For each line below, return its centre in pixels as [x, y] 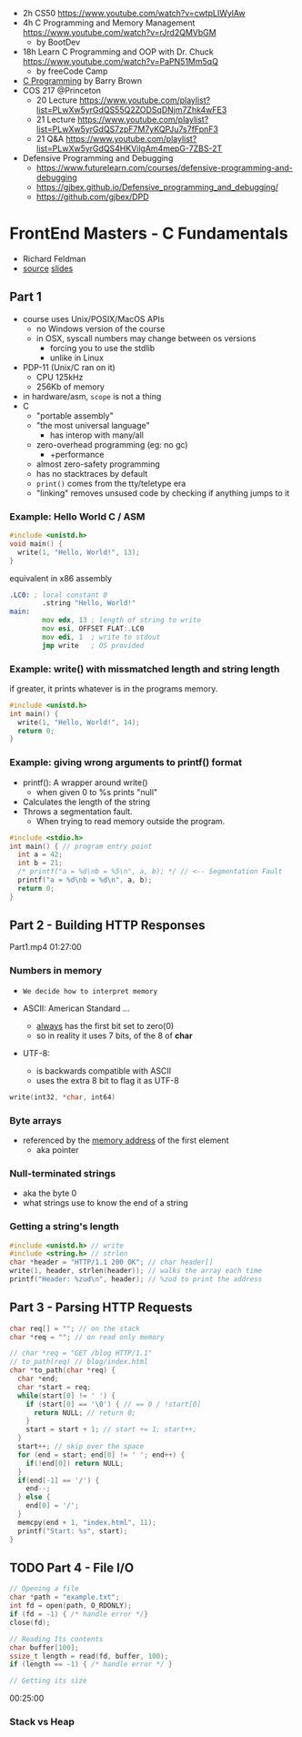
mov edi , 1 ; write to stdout [101, 637]
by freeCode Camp [72, 71]
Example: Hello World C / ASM [77, 516]
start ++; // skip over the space [81, 1447]
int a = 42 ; [40, 854]
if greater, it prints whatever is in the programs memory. [114, 688]
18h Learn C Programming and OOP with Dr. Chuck [118, 52]
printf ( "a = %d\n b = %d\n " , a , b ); [85, 880]
